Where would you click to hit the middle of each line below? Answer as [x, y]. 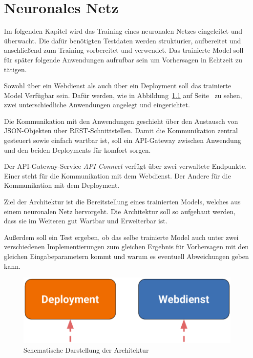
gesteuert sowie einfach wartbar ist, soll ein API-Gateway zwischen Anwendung [123, 140]
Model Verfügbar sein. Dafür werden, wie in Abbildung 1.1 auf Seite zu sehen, [123, 95]
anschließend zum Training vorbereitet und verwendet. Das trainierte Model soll [124, 50]
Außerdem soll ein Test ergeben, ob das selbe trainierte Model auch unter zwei [121, 237]
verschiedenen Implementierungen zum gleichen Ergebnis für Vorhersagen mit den [126, 247]
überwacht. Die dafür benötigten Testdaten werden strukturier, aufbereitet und [123, 40]
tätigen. [15, 69]
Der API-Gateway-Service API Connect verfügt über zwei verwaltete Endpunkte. [126, 166]
